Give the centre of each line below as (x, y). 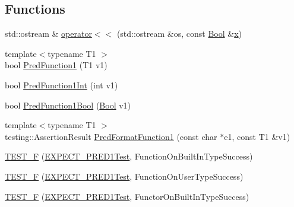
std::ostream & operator (48, 34)
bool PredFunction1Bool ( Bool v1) (68, 105)
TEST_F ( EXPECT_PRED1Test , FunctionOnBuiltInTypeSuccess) (129, 156)
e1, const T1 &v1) (257, 136)
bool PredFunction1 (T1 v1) (56, 65)
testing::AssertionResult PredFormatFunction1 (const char (111, 136)
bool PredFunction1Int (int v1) (61, 85)
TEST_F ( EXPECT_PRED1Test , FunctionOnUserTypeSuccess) (124, 176)
